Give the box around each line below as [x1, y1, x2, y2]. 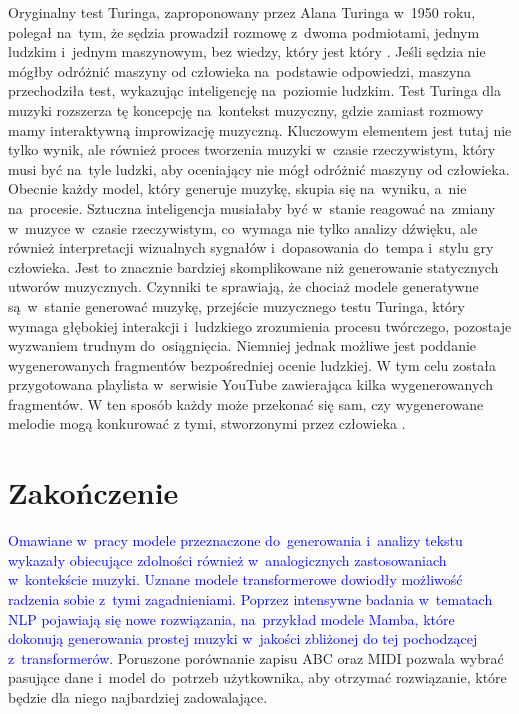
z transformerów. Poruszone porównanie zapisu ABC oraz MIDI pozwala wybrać [8, 647, 504, 668]
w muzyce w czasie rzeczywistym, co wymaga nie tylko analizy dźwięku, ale [8, 217, 478, 238]
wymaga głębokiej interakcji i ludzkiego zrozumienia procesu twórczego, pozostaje [8, 315, 512, 336]
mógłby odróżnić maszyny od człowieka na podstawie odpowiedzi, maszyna [8, 60, 472, 81]
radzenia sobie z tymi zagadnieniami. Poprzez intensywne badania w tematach [8, 588, 493, 609]
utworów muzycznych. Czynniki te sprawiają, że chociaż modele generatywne [8, 276, 479, 297]
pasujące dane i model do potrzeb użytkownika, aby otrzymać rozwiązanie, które [8, 667, 507, 688]
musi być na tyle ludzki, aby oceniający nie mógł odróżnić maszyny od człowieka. [8, 158, 510, 179]
